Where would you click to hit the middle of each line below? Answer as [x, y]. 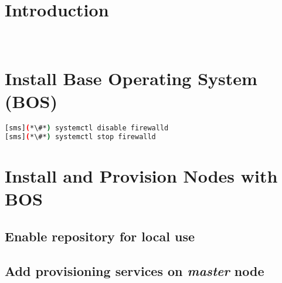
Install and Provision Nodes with [141, 175]
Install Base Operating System [131, 78]
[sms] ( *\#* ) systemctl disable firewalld [87, 128]
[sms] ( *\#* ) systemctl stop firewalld [80, 137]
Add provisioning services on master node [135, 270]
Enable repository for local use [100, 236]
